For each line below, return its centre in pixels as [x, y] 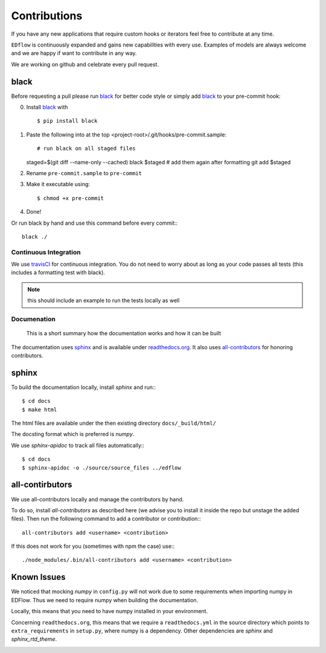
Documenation [33, 319]
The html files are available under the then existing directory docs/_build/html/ [114, 423]
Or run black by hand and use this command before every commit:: [94, 223]
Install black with [47, 107]
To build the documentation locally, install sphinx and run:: [84, 387]
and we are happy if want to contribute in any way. [74, 53]
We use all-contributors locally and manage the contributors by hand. [97, 499]
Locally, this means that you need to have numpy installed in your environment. [110, 611]
